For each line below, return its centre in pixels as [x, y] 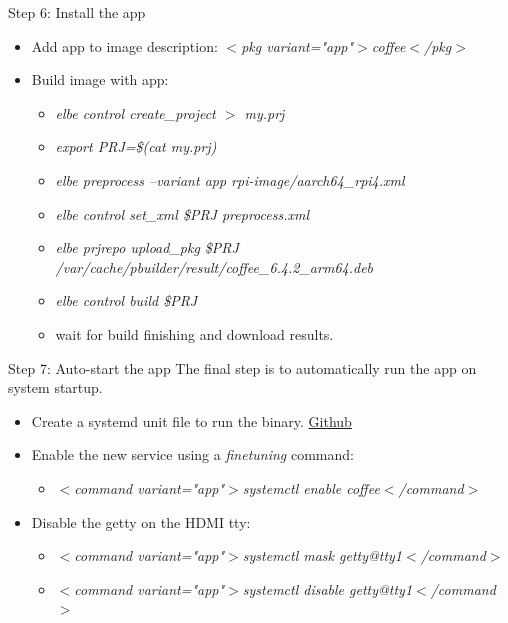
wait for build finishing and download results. [194, 333]
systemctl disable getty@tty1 [327, 588]
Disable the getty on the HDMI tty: [141, 521]
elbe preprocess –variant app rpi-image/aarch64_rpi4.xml [230, 179]
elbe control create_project [135, 112]
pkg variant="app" [297, 45]
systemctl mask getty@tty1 [322, 555]
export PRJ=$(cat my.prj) [136, 146]
